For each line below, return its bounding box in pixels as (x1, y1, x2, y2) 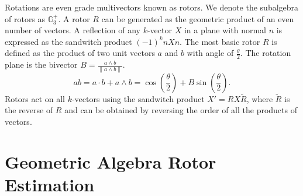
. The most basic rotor (180, 35, 260, 47)
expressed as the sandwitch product (5, 35, 132, 47)
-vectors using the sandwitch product (71, 92, 205, 104)
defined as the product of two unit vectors (5, 47, 155, 59)
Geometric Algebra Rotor (5, 149, 216, 173)
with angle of (187, 47, 234, 59)
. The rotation (240, 47, 291, 59)
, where (246, 92, 273, 104)
